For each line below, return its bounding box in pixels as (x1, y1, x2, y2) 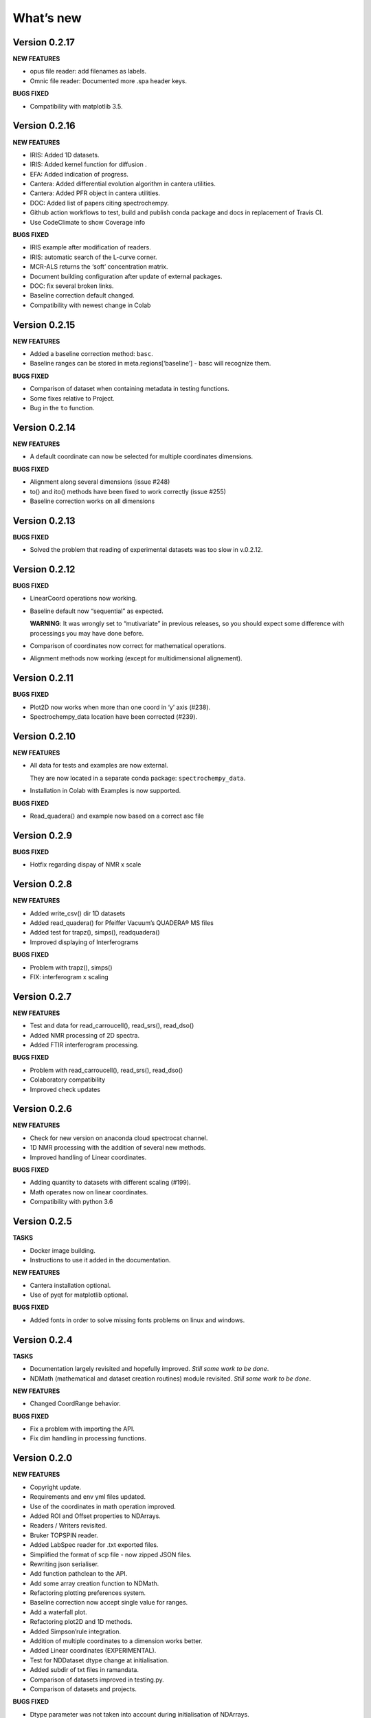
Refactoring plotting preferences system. (30, 1589, 146, 1597)
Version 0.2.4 (12, 1334, 73, 1346)
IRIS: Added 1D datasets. (30, 150, 100, 159)
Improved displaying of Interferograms (30, 938, 139, 946)
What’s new (12, 10, 82, 25)
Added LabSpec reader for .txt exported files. (30, 1541, 159, 1549)
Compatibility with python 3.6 (30, 1198, 113, 1206)
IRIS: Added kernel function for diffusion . (30, 160, 147, 168)
